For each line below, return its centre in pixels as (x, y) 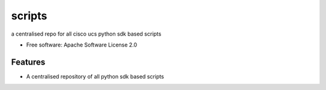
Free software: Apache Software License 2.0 (82, 45)
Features (28, 62)
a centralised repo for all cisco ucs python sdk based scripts (86, 34)
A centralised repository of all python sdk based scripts (95, 76)
